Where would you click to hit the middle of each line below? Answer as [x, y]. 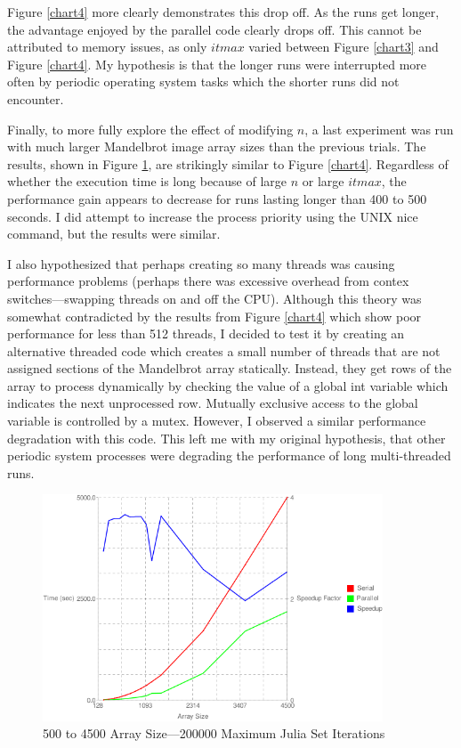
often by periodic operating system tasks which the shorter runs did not [203, 81]
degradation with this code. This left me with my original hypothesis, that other [226, 438]
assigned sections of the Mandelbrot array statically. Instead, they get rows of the [230, 368]
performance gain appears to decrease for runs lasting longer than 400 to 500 [217, 198]
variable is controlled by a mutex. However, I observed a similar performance [217, 421]
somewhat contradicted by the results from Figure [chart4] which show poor [214, 316]
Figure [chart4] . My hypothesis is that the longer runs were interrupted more [217, 64]
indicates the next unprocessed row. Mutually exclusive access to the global [213, 403]
